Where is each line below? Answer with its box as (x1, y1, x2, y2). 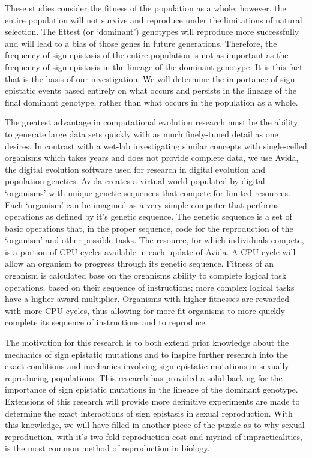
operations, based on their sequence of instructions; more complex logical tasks (5, 280, 295, 293)
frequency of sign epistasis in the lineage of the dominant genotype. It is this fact (5, 60, 303, 73)
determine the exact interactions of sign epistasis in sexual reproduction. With (5, 406, 293, 419)
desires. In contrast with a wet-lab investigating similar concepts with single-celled (5, 139, 307, 152)
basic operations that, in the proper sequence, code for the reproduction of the (5, 221, 293, 234)
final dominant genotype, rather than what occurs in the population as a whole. (5, 95, 298, 108)
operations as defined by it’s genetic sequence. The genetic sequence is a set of (5, 210, 292, 223)
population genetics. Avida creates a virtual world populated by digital (5, 175, 265, 187)
